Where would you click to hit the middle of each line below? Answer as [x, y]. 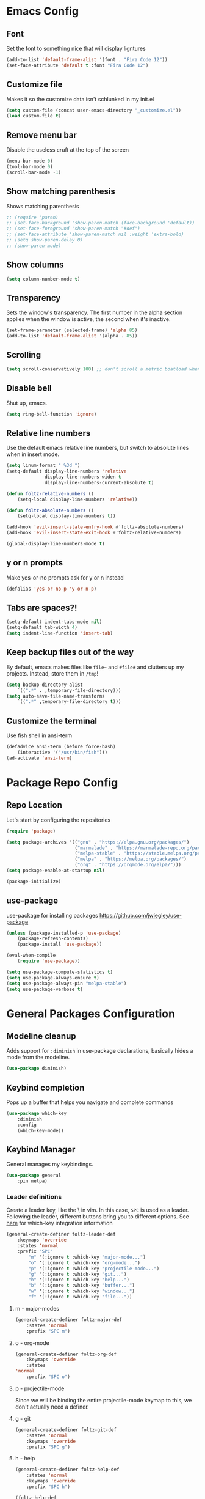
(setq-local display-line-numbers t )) [67, 516]
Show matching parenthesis [61, 192]
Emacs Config [43, 11]
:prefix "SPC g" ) [48, 1447]
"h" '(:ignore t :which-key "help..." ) [79, 1280]
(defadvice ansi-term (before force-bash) [61, 747]
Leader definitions [34, 1197]
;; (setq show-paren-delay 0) [45, 240]
